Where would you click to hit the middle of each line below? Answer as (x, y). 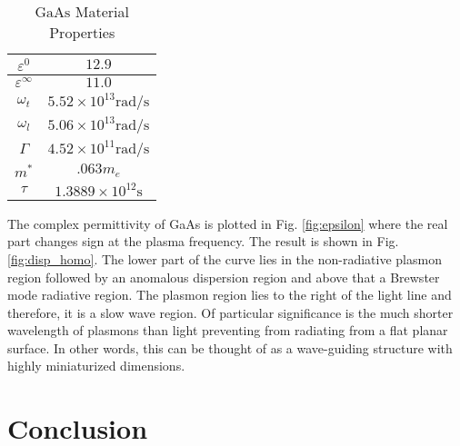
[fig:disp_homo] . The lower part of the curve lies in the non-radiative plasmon (225, 258)
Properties (82, 32)
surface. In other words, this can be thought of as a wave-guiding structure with (230, 347)
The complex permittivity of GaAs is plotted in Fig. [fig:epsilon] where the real (228, 223)
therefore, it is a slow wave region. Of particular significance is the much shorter (230, 312)
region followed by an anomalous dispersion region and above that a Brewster (224, 277)
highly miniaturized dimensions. (96, 366)
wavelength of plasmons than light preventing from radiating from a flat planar (228, 330)
